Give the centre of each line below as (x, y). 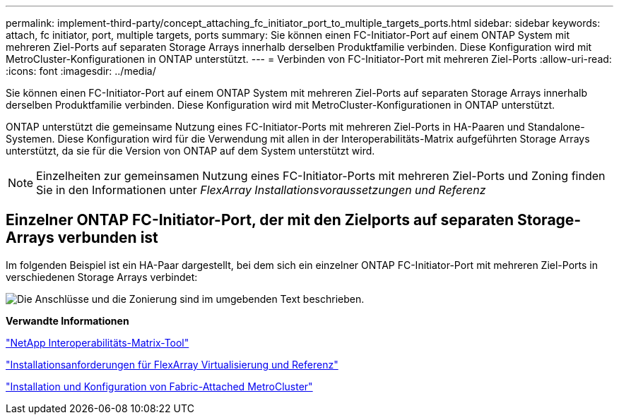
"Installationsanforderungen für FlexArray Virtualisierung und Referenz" (172, 364)
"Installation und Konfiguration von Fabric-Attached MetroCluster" (159, 386)
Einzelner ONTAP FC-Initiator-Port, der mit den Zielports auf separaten (260, 220)
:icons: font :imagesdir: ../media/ (81, 71)
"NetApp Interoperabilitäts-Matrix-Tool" (98, 342)
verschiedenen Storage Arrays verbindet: (102, 277)
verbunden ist (108, 238)
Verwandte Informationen (67, 320)
